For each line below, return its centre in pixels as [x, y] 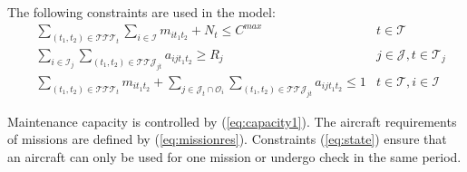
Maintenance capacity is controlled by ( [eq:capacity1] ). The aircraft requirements [232, 121]
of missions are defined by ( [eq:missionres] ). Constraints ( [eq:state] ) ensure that [227, 139]
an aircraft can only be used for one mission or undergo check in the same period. [234, 156]
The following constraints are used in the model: [141, 12]
